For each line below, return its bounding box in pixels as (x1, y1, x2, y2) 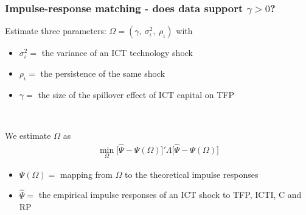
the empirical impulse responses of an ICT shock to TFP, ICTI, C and (38, 188, 302, 201)
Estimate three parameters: (5, 24, 106, 37)
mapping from (60, 167, 113, 180)
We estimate (5, 129, 51, 141)
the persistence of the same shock (40, 66, 165, 79)
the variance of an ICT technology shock (41, 46, 193, 59)
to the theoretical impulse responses (125, 167, 259, 180)
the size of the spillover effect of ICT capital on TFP (38, 88, 234, 100)
